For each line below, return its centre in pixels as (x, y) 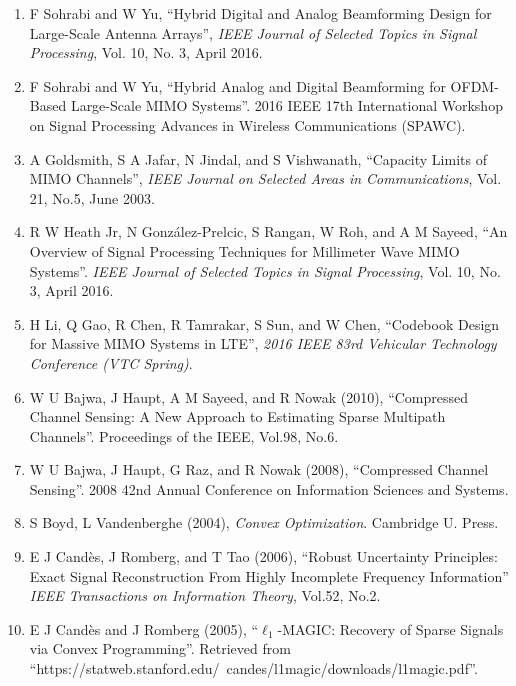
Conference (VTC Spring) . (111, 362)
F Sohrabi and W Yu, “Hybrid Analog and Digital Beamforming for (237, 85)
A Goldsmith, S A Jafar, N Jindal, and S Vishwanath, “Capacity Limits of (258, 158)
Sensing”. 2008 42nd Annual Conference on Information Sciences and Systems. (269, 488)
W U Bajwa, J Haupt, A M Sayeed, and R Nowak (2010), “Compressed (249, 396)
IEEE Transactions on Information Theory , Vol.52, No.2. (205, 595)
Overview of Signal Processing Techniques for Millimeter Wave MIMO (244, 250)
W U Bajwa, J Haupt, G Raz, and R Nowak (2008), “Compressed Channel (259, 469)
